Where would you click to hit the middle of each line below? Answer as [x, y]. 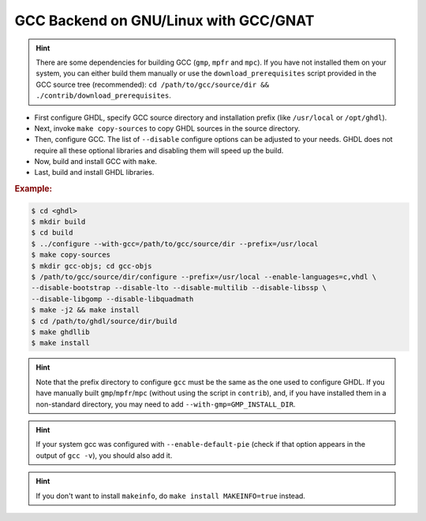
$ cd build [52, 233]
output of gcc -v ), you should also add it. [104, 455]
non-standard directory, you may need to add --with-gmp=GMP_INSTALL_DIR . [166, 404]
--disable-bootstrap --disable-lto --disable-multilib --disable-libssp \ [179, 288]
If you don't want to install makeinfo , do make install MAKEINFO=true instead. [170, 496]
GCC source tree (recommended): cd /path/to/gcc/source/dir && [153, 84]
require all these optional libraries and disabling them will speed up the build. [159, 151]
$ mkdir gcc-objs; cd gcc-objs [92, 266]
